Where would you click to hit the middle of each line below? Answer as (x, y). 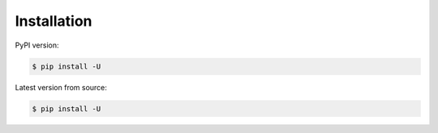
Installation (54, 21)
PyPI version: (37, 45)
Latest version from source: (61, 87)
